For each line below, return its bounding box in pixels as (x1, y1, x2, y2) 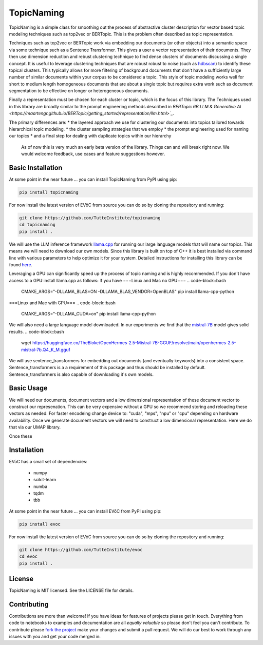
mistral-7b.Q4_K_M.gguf (21, 347, 71, 352)
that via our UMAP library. (9, 424, 61, 430)
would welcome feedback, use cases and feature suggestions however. (21, 151, 165, 157)
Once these (9, 433, 33, 439)
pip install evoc (19, 521, 61, 527)
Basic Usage (9, 384, 48, 392)
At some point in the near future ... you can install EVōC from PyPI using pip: (9, 508, 162, 514)
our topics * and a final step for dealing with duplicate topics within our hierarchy (9, 133, 171, 139)
